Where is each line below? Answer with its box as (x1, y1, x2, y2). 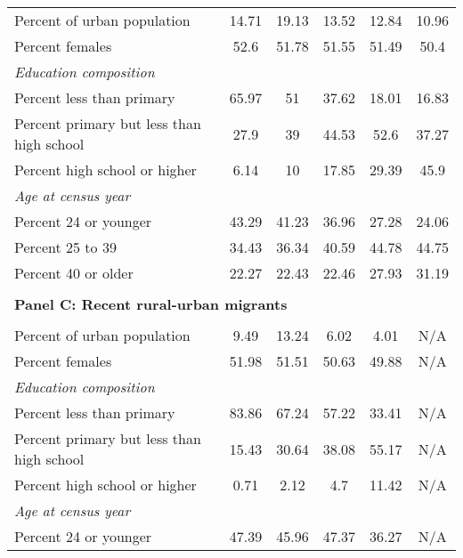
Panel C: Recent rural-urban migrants (14, 294, 288, 314)
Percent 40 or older (14, 263, 134, 283)
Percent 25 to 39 (14, 237, 117, 257)
